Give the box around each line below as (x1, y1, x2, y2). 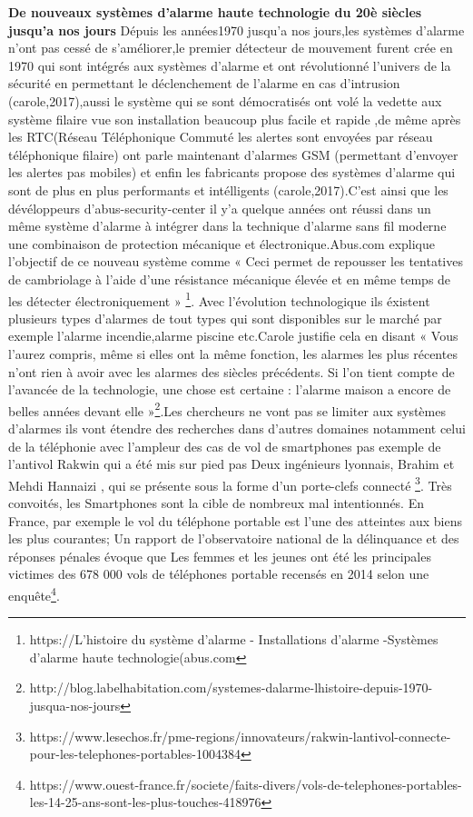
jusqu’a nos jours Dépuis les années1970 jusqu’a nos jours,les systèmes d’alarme (8, 20, 465, 39)
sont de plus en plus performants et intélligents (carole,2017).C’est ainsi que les (8, 180, 448, 199)
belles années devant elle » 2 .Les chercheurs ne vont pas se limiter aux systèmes (8, 398, 446, 420)
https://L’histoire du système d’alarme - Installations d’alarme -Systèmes (29, 630, 439, 649)
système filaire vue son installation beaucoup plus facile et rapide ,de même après (8, 109, 461, 128)
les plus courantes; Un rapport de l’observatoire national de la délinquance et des (8, 529, 459, 548)
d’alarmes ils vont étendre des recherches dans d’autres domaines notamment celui (8, 418, 466, 437)
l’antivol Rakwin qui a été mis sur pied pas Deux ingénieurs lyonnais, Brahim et (8, 454, 455, 473)
